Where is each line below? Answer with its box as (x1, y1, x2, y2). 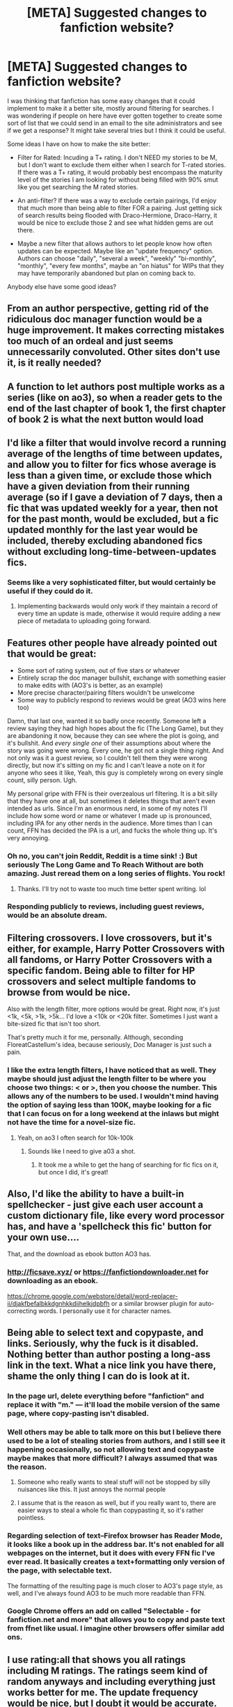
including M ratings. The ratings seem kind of (7, 1665, 208, 1676)
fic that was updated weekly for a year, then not (7, 503, 218, 514)
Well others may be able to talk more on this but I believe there (7, 1427, 222, 1437)
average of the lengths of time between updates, (7, 448, 223, 460)
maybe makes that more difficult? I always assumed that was (7, 1453, 218, 1463)
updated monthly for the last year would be (7, 524, 198, 536)
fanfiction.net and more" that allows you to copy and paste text (7, 1615, 225, 1625)
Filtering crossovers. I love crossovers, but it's (7, 931, 212, 944)
